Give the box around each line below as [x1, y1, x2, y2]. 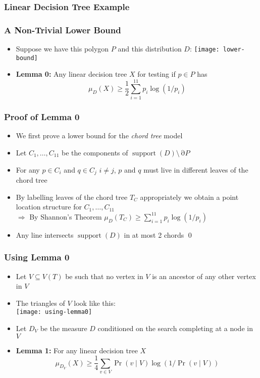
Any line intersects [16, 229, 74, 240]
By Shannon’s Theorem [29, 211, 102, 222]
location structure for [16, 201, 82, 212]
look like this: [74, 297, 116, 308]
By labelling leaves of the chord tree [16, 191, 128, 202]
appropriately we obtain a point [140, 191, 239, 202]
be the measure [40, 322, 87, 333]
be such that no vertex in [65, 271, 143, 281]
